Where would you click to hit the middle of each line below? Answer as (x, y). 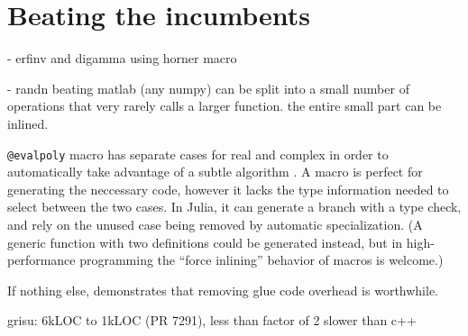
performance (41, 260)
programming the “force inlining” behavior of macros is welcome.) (262, 260)
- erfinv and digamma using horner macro (122, 58)
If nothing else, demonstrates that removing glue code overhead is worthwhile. (223, 290)
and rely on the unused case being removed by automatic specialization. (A (215, 224)
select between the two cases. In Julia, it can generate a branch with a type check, (234, 207)
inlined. (28, 123)
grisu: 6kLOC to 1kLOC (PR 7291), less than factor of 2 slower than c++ (212, 320)
